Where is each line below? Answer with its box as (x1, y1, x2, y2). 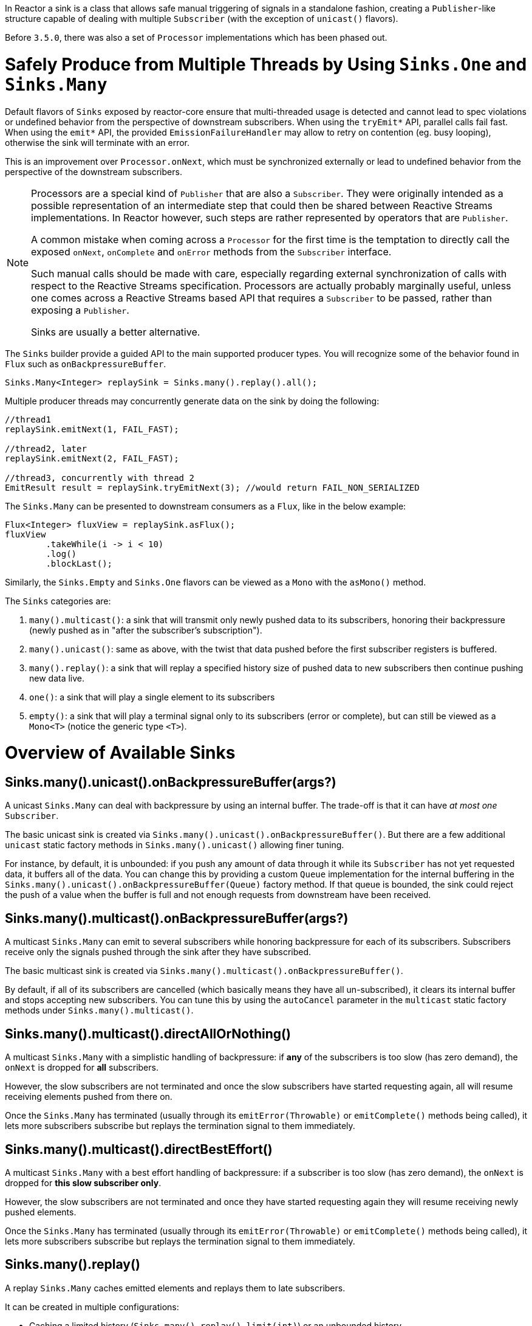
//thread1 (5, 414, 51, 424)
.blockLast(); (46, 558, 113, 568)
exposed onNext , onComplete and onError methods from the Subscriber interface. (31, 245, 392, 258)
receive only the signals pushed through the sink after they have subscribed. (5, 947, 312, 958)
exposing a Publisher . (31, 303, 129, 316)
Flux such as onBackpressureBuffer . (5, 358, 166, 369)
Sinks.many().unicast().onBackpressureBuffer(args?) (5, 775, 336, 790)
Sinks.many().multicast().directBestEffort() (5, 1141, 273, 1157)
